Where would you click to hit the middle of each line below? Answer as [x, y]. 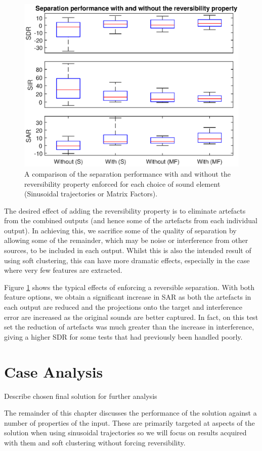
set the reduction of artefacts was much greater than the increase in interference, [129, 327]
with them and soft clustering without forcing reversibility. [95, 442]
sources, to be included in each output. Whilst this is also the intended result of [128, 250]
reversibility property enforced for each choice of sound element [122, 183]
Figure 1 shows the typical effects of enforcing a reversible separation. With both [129, 287]
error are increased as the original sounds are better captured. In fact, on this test [131, 317]
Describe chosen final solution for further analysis [81, 396]
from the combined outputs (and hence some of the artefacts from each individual [131, 220]
